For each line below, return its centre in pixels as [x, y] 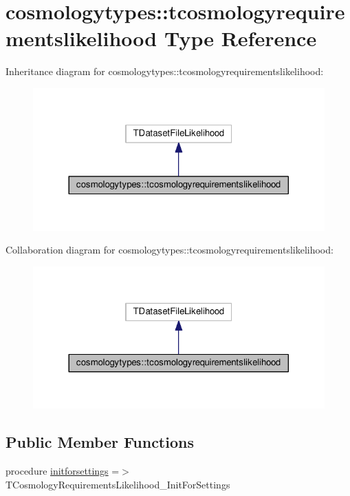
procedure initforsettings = [63, 471]
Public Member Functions [100, 442]
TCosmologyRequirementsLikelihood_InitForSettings [118, 484]
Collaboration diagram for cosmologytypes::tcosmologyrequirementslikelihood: [169, 250]
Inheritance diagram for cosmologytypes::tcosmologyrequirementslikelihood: [165, 71]
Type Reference [240, 38]
